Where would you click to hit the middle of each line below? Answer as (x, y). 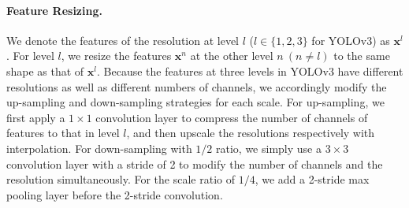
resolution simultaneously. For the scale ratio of (121, 179)
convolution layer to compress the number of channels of (232, 117)
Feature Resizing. (54, 10)
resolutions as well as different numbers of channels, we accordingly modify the (197, 86)
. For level (30, 56)
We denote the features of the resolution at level (123, 40)
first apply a (36, 117)
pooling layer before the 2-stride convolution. (115, 194)
